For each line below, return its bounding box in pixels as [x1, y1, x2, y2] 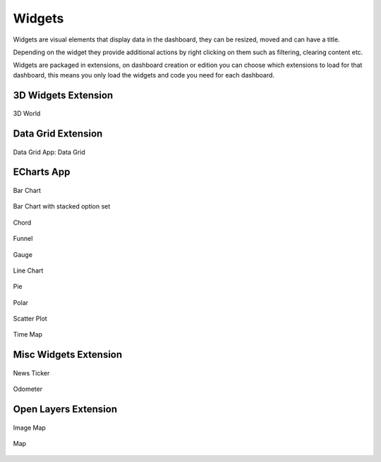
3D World [13, 109, 41, 118]
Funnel [13, 235, 33, 243]
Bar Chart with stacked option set [13, 202, 111, 211]
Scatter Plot [13, 314, 47, 323]
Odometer [13, 385, 42, 394]
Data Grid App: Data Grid [13, 148, 86, 156]
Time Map [13, 330, 42, 339]
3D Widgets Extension [13, 89, 114, 101]
